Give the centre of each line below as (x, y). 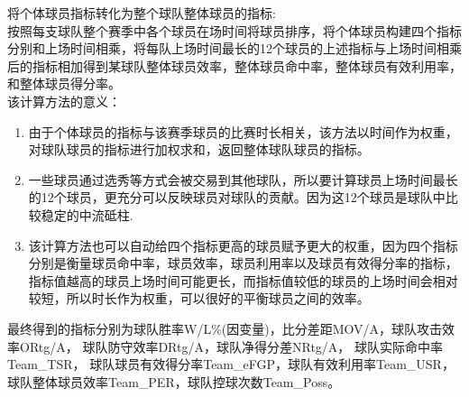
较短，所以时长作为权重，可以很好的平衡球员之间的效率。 (199, 298)
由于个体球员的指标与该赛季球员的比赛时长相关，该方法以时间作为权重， (243, 131)
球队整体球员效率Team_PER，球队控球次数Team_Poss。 (174, 381)
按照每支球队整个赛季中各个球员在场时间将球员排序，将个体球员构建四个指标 (234, 30)
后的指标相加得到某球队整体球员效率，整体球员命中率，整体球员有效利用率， (234, 65)
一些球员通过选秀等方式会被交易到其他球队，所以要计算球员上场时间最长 (243, 179)
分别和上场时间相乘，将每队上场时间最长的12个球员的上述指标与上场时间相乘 (234, 48)
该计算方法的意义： (64, 101)
